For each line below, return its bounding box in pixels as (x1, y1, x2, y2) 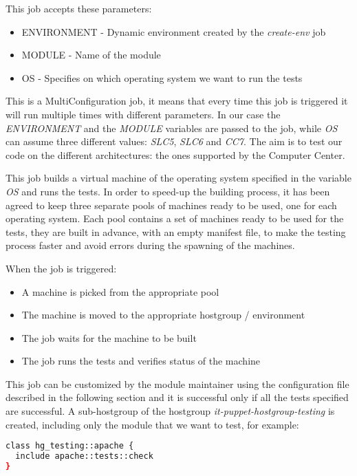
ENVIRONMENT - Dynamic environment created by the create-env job (21, 24, 326, 39)
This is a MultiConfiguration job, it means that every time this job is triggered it (6, 94, 348, 108)
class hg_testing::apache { (6, 441, 134, 451)
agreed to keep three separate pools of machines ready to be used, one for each (6, 197, 337, 212)
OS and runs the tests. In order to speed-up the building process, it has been (6, 184, 330, 198)
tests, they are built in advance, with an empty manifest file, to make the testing (6, 224, 346, 239)
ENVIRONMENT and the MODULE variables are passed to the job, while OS (6, 120, 338, 135)
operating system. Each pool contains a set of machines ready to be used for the (6, 211, 344, 226)
